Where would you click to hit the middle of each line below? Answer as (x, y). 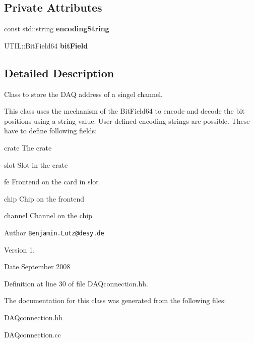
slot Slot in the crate (36, 164)
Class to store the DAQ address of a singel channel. (83, 94)
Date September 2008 (37, 266)
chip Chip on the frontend (44, 198)
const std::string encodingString (57, 29)
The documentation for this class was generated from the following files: (115, 300)
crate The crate (28, 147)
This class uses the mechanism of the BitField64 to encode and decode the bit (124, 111)
